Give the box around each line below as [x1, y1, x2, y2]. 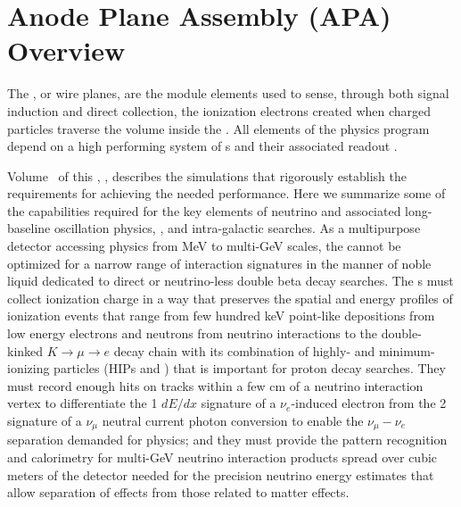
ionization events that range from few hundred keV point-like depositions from [7, 306, 435, 325]
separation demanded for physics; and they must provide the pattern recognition [7, 430, 448, 449]
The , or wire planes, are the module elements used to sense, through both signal [7, 84, 449, 103]
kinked [7, 341, 44, 360]
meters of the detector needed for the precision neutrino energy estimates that [7, 465, 434, 484]
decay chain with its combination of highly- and [113, 341, 375, 360]
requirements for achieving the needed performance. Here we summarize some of [7, 184, 446, 203]
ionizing [7, 359, 50, 378]
